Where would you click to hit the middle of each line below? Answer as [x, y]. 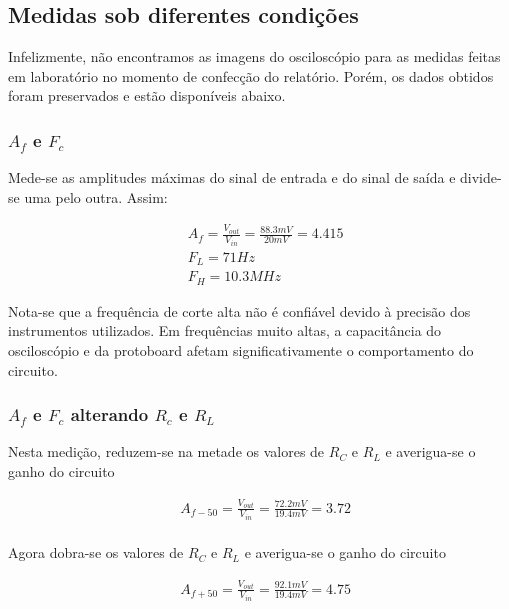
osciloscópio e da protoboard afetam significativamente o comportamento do [241, 350]
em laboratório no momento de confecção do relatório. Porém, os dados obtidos [251, 75]
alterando [109, 414]
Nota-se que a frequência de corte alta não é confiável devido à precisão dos [239, 310]
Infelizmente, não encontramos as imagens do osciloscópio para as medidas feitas [254, 56]
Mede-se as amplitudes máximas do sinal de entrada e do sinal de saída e [232, 177]
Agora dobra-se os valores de [96, 552]
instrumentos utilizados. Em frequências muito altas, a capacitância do [225, 330]
